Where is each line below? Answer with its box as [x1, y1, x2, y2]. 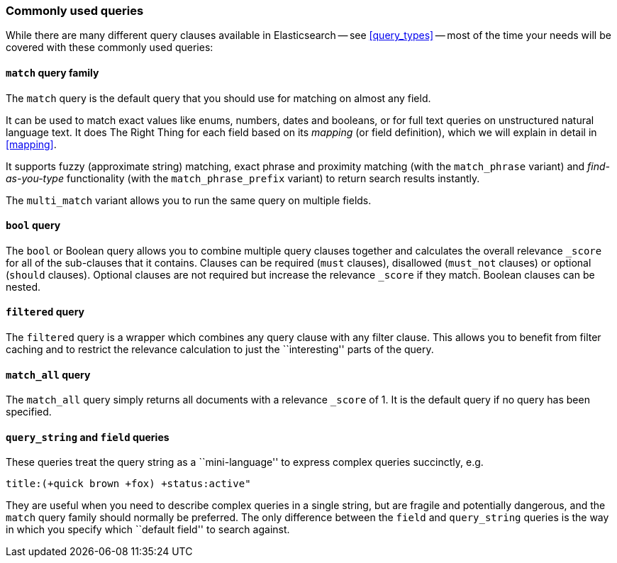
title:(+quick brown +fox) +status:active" [6, 478, 251, 490]
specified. [6, 406, 52, 418]
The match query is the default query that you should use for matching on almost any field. [6, 91, 431, 104]
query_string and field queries [6, 430, 169, 443]
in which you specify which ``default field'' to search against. [6, 523, 290, 536]
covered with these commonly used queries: [6, 41, 213, 54]
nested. [6, 280, 41, 293]
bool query [6, 219, 61, 232]
